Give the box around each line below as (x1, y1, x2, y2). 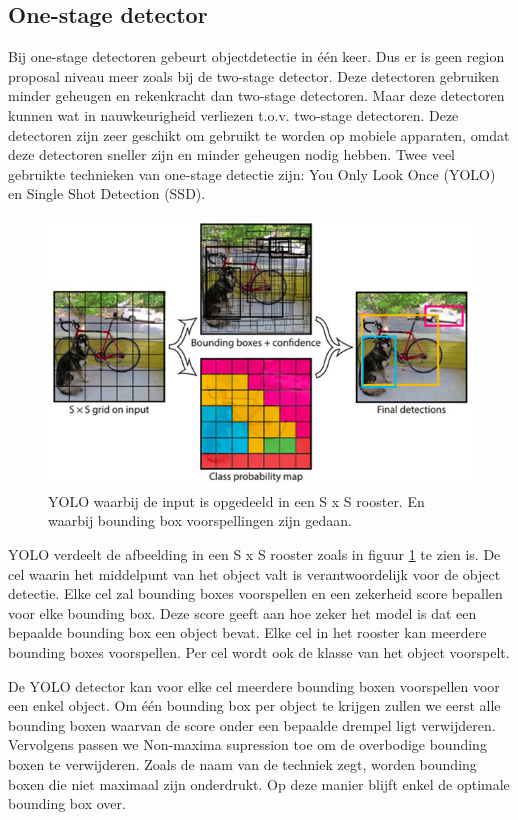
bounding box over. (8, 793, 126, 814)
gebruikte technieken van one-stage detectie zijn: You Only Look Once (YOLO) (8, 163, 496, 184)
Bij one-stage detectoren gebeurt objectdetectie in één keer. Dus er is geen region (8, 46, 505, 67)
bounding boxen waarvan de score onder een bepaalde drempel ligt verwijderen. (8, 714, 496, 735)
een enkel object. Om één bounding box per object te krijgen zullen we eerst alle (8, 695, 501, 716)
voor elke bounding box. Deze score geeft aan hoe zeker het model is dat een (8, 602, 477, 623)
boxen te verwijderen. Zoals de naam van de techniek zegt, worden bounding (8, 753, 477, 774)
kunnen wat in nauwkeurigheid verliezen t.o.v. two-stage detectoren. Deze (8, 104, 459, 125)
